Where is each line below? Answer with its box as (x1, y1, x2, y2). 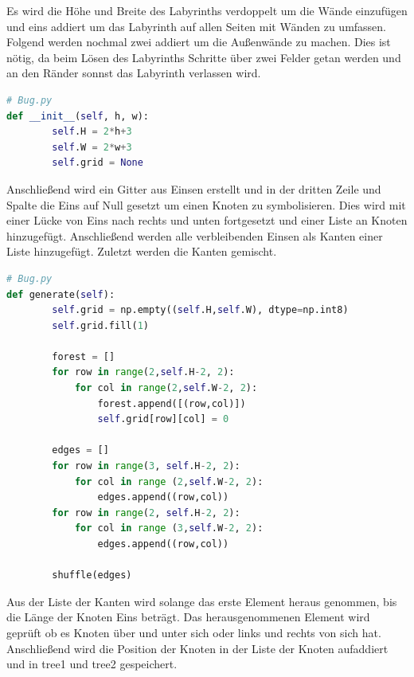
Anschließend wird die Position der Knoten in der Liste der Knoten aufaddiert (6, 640, 389, 656)
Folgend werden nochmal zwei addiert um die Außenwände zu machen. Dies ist (6, 33, 391, 50)
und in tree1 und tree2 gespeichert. (6, 655, 178, 672)
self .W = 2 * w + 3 (52, 141, 132, 153)
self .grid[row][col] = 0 (97, 413, 229, 425)
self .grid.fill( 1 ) (52, 319, 150, 331)
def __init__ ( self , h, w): (6, 110, 150, 122)
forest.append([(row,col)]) (97, 397, 246, 409)
